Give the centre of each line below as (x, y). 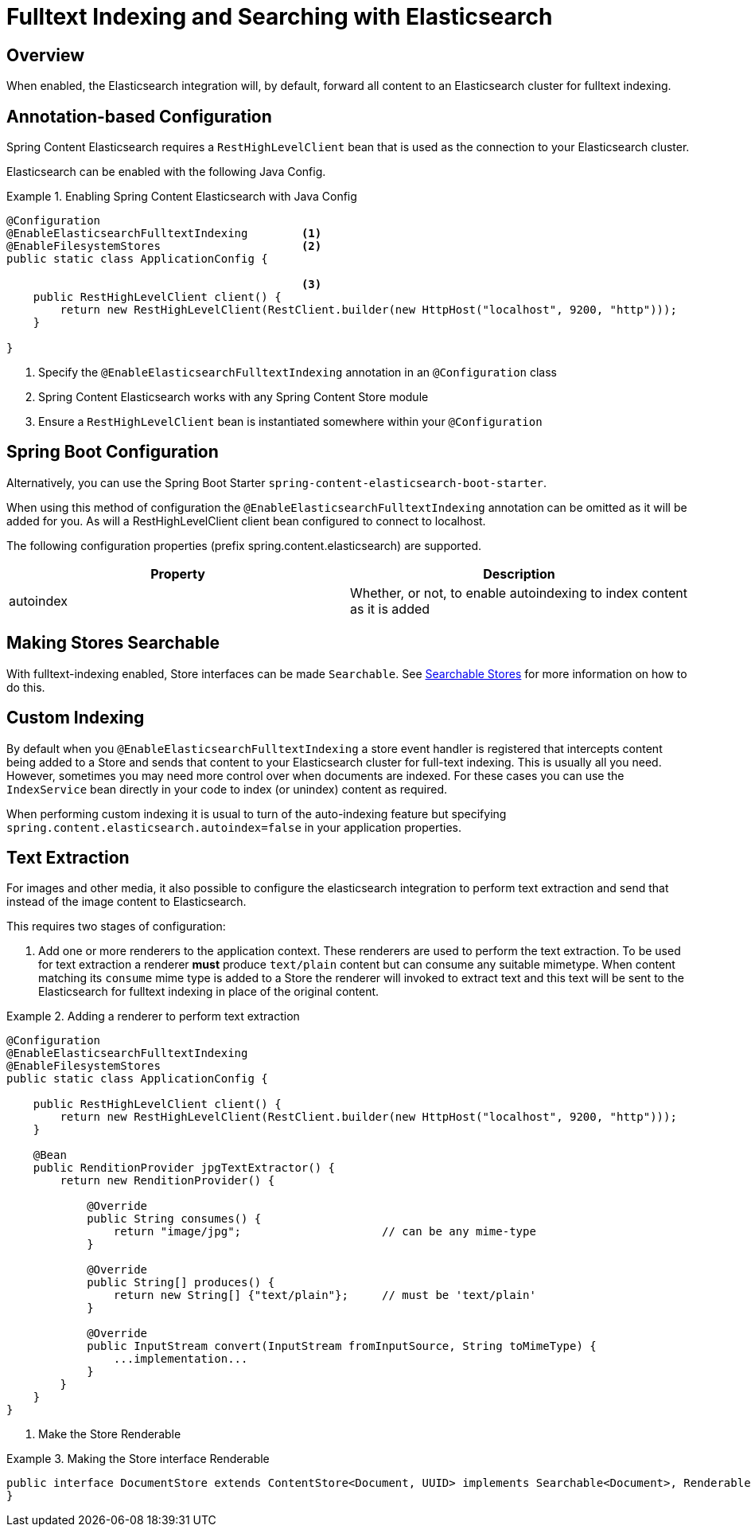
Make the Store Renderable (110, 1434)
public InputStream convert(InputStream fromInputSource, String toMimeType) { (342, 1346)
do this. (26, 687)
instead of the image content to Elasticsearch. (126, 902)
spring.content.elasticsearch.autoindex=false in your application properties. (234, 827)
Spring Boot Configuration (113, 452)
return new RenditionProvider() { (167, 1181)
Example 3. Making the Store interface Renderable (138, 1459)
